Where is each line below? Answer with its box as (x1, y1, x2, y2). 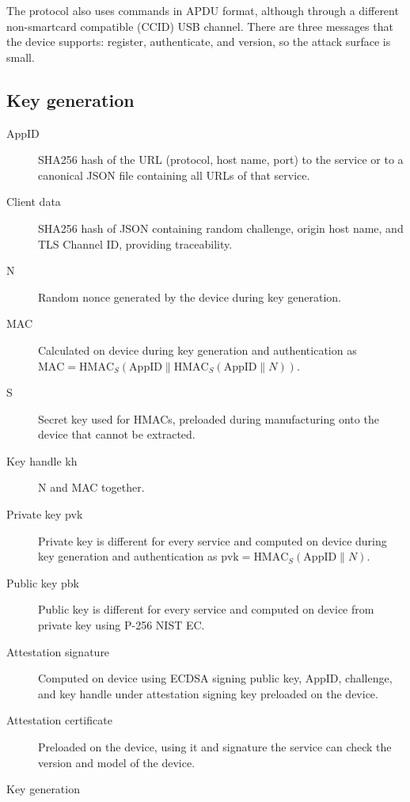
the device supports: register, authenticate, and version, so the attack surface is (6, 33, 391, 50)
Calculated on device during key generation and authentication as (38, 341, 357, 358)
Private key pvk (6, 506, 83, 523)
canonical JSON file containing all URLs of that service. (38, 166, 310, 183)
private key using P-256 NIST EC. (38, 617, 205, 633)
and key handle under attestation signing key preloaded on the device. (38, 685, 378, 701)
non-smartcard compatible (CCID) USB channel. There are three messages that (6, 17, 393, 34)
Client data (6, 193, 61, 210)
